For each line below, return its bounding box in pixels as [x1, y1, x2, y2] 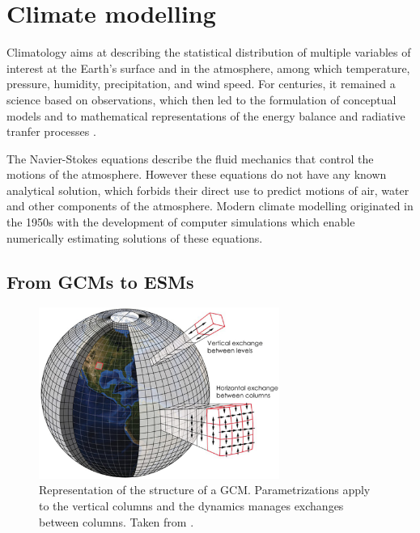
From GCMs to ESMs [6, 269, 194, 294]
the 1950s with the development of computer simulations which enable [6, 214, 355, 231]
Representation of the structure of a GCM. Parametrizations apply [39, 481, 371, 498]
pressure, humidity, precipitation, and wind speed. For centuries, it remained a [6, 75, 396, 92]
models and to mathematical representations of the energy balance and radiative [6, 107, 405, 124]
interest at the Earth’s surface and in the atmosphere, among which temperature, [6, 59, 410, 76]
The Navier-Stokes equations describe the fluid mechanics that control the [6, 150, 374, 167]
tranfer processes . [6, 123, 96, 140]
